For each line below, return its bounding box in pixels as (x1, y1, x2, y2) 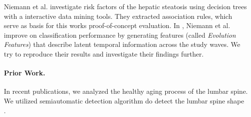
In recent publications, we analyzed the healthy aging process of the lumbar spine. (4, 86, 248, 96)
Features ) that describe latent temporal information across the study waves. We (4, 39, 240, 49)
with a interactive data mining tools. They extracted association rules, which (4, 11, 232, 21)
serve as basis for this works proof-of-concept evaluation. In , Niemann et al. (4, 20, 230, 30)
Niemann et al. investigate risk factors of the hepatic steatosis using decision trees (4, 1, 247, 11)
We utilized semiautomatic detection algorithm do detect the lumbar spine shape (4, 95, 244, 105)
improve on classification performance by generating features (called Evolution (4, 29, 236, 40)
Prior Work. (4, 68, 46, 78)
